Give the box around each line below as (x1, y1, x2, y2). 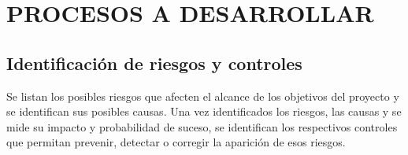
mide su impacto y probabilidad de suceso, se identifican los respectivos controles (6, 118, 398, 135)
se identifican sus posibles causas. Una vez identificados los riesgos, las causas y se (6, 103, 402, 120)
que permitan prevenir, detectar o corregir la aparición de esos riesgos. (6, 134, 346, 150)
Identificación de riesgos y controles (6, 50, 302, 75)
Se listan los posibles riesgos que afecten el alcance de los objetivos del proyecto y (6, 87, 399, 104)
